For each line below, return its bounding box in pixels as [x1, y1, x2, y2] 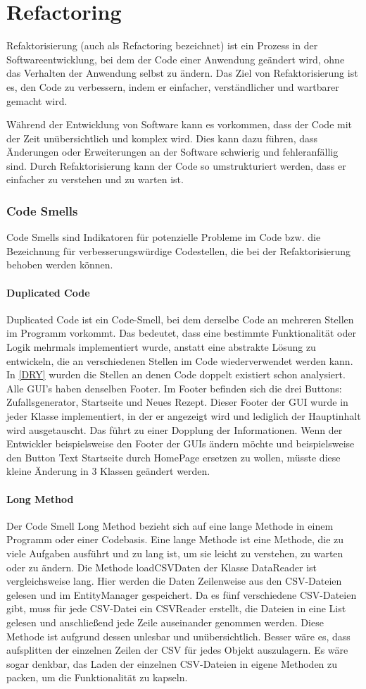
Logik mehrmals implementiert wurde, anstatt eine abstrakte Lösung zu [6, 340, 316, 354]
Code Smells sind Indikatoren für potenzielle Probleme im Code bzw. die [6, 230, 321, 244]
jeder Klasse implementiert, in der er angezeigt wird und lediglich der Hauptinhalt [6, 409, 361, 423]
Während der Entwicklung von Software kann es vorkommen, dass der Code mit [6, 117, 353, 132]
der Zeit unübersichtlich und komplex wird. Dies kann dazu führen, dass [6, 130, 318, 145]
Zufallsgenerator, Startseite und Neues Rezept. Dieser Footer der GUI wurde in [6, 395, 348, 409]
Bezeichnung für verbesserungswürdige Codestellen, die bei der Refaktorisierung [6, 243, 351, 258]
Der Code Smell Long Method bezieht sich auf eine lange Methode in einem [6, 518, 334, 533]
